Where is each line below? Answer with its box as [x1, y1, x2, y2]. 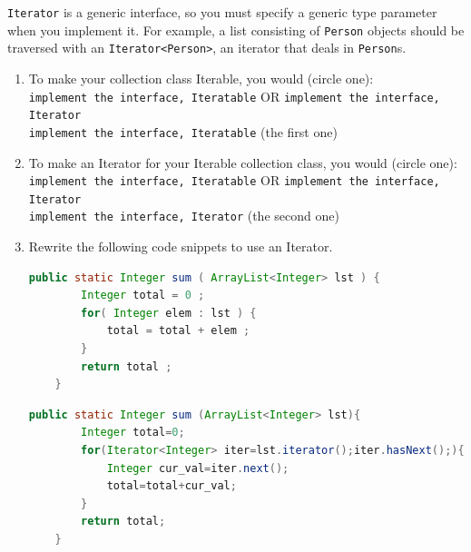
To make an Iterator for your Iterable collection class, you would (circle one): [28, 153, 457, 172]
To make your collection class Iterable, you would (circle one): [28, 68, 374, 87]
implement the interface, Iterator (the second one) [28, 206, 339, 225]
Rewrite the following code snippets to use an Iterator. [28, 237, 333, 256]
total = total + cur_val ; [106, 479, 237, 493]
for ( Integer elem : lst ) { [81, 306, 257, 320]
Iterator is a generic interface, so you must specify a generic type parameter [7, 3, 437, 21]
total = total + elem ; [106, 324, 250, 338]
